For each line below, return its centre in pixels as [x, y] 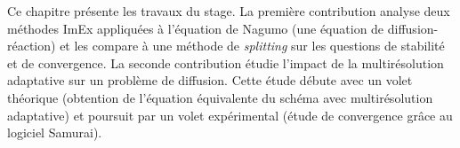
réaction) [32, 46]
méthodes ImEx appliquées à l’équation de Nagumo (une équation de [196, 28]
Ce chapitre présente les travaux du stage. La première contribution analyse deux [229, 11]
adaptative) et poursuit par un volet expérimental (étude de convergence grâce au [230, 115]
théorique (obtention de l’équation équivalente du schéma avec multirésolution [220, 97]
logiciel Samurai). [55, 132]
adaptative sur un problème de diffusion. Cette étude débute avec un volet [210, 80]
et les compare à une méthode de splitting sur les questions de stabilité [252, 46]
